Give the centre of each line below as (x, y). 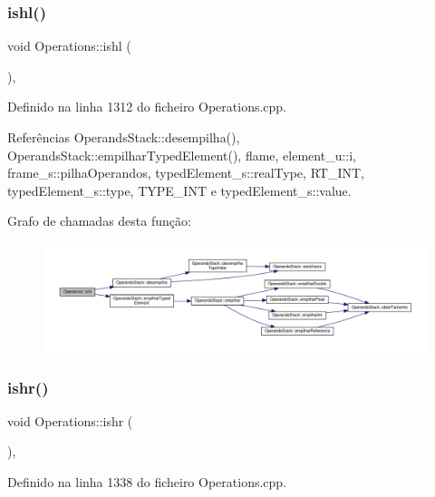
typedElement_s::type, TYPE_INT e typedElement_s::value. (179, 190)
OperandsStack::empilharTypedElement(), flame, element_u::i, (182, 155)
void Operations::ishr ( (70, 420)
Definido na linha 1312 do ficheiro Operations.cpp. (147, 107)
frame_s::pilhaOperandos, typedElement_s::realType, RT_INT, (186, 173)
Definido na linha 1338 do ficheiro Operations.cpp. (147, 482)
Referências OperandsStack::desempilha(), (124, 137)
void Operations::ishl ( (69, 46)
